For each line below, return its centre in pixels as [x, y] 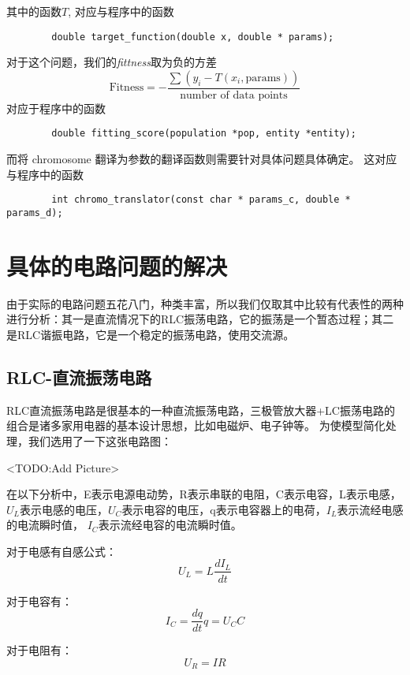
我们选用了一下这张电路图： [100, 440]
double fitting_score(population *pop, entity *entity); [204, 134]
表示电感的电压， [64, 509]
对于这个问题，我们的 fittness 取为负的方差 [112, 62]
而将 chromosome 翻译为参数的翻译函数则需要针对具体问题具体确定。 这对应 [202, 159]
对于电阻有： [39, 650]
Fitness [127, 88]
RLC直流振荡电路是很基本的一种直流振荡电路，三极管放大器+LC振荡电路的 [201, 410]
